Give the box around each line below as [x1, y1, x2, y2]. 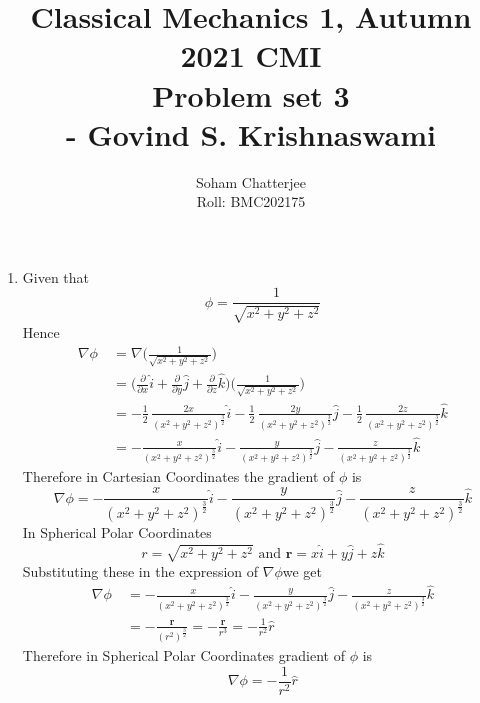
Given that [22, 266, 90, 287]
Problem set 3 [152, 74, 350, 115]
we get [282, 560, 323, 581]
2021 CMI [180, 35, 322, 76]
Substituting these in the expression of [22, 560, 259, 581]
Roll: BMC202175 [196, 191, 306, 212]
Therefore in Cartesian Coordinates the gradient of [22, 466, 335, 487]
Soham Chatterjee [195, 171, 307, 192]
